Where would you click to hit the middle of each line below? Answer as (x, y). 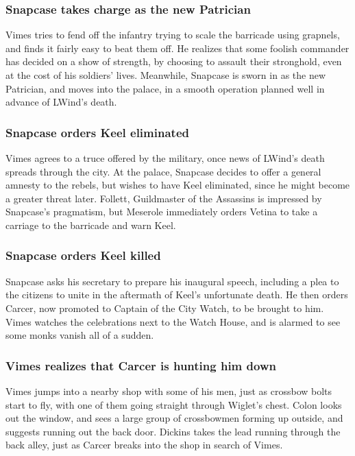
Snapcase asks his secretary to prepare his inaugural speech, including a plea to (172, 281)
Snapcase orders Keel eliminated (97, 132)
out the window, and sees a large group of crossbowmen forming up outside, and (174, 418)
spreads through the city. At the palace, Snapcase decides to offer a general (163, 171)
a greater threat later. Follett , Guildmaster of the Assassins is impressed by (164, 198)
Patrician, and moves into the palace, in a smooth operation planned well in (165, 88)
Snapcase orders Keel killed (83, 255)
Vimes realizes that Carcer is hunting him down (141, 365)
